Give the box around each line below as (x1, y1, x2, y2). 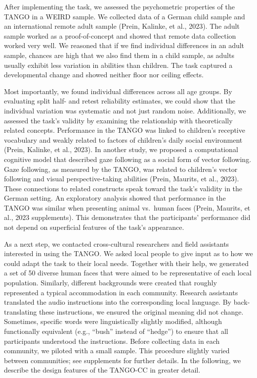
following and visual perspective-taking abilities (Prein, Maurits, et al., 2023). (4, 173, 239, 184)
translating (4, 306, 37, 317)
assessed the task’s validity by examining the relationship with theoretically (4, 115, 233, 125)
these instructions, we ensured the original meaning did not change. (39, 306, 244, 317)
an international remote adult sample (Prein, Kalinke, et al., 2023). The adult (4, 21, 240, 31)
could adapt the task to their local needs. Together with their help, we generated (4, 258, 249, 268)
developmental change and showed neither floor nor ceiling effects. (4, 69, 204, 80)
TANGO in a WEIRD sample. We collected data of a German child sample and (4, 11, 245, 21)
